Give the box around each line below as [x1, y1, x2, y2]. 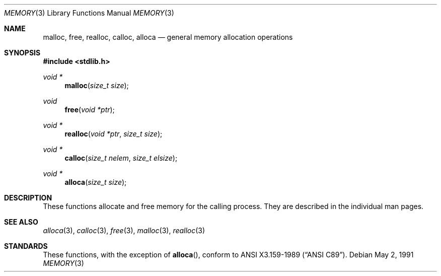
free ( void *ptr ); [64, 105, 115, 114]
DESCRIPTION [4, 193, 52, 202]
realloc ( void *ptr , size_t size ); [64, 129, 163, 138]
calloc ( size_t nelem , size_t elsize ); [64, 154, 178, 162]
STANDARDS [4, 242, 48, 250]
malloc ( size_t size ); [64, 81, 129, 90]
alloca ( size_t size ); [64, 178, 127, 186]
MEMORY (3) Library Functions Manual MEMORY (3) [4, 9, 174, 17]
